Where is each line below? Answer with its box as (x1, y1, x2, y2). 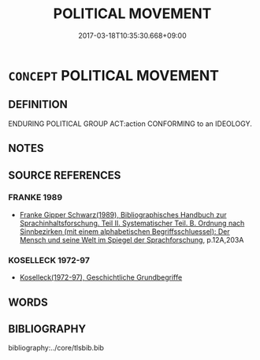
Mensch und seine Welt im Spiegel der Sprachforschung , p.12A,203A (19, 235, 244, 244)
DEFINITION (8, 98, 69, 111)
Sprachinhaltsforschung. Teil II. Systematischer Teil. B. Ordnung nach (19, 218, 245, 228)
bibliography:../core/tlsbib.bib (8, 343, 105, 353)
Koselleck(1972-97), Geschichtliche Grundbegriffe (19, 273, 183, 282)
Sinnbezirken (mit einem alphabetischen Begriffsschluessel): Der (19, 226, 230, 236)
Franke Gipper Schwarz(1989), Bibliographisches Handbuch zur (19, 210, 227, 219)
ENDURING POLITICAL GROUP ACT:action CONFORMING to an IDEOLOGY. (8, 119, 252, 128)
